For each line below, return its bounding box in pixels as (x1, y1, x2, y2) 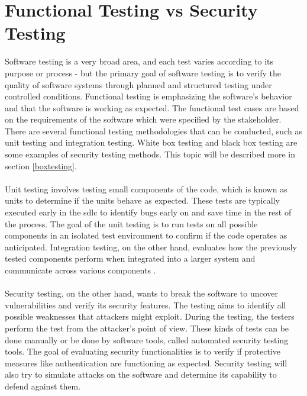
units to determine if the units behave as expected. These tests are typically (5, 194, 280, 207)
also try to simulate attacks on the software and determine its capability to (5, 368, 277, 381)
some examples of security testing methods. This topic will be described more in (5, 148, 295, 160)
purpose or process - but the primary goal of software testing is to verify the (5, 66, 281, 79)
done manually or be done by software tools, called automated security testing (5, 333, 289, 346)
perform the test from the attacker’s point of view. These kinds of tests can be (5, 321, 289, 334)
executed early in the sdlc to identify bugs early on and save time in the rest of (5, 206, 292, 218)
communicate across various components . (5, 264, 156, 276)
